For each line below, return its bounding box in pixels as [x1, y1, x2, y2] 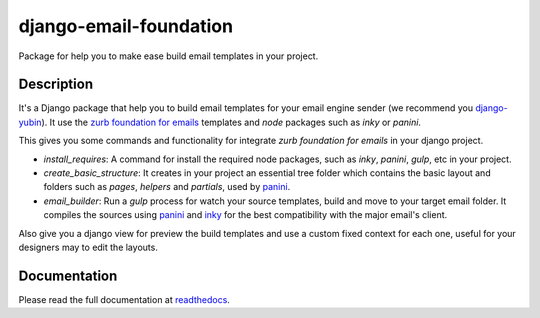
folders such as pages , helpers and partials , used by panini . [43, 181, 291, 193]
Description [18, 76, 94, 93]
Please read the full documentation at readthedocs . [18, 293, 230, 305]
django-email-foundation [18, 15, 234, 37]
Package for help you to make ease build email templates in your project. [18, 50, 319, 62]
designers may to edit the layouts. [18, 241, 159, 253]
